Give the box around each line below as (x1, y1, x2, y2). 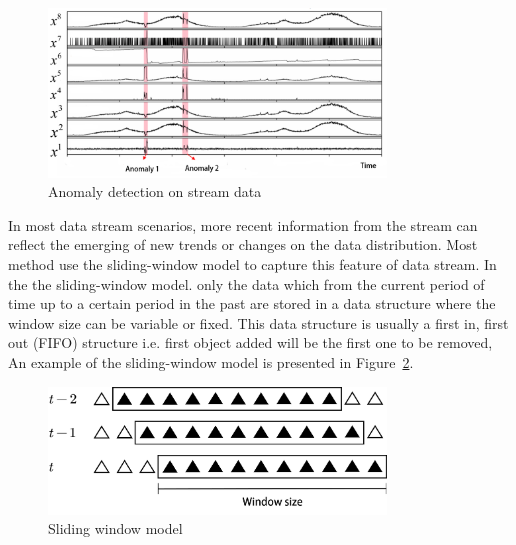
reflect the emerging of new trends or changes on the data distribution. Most (8, 234, 478, 255)
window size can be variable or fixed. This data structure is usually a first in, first (8, 312, 509, 333)
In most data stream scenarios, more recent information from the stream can (8, 214, 478, 235)
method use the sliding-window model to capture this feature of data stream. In (8, 253, 497, 274)
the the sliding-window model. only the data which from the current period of (8, 273, 485, 294)
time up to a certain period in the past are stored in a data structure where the (8, 293, 496, 314)
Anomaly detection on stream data (48, 181, 262, 202)
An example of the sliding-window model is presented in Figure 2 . (8, 351, 414, 372)
